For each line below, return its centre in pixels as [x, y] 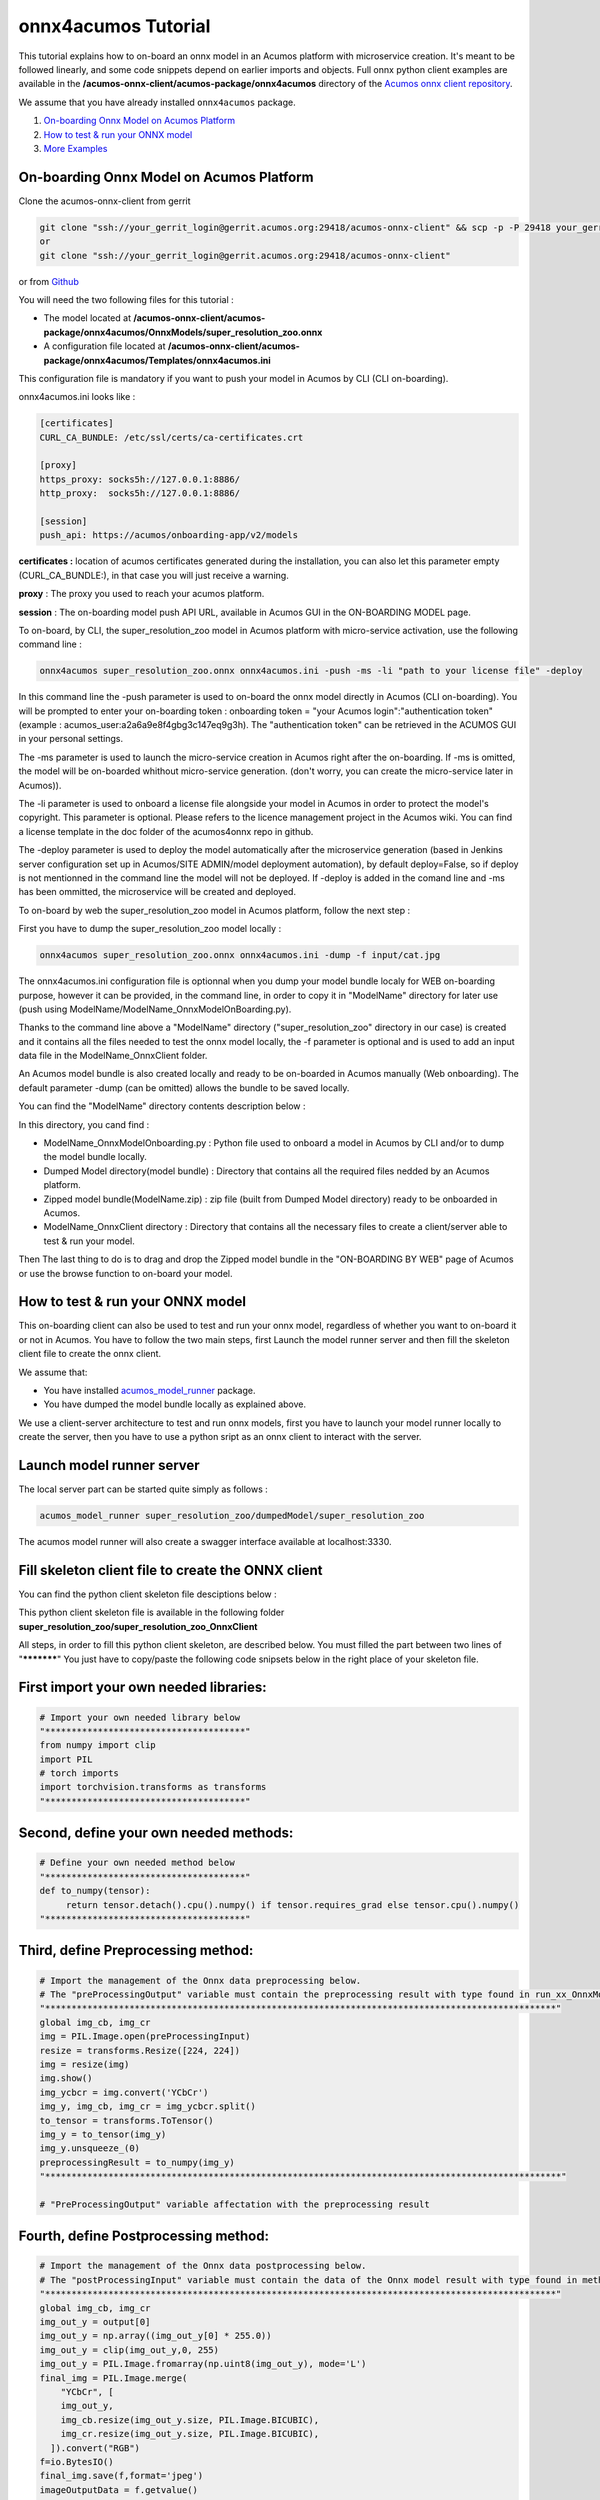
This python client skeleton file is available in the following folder [151, 1612]
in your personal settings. [71, 739]
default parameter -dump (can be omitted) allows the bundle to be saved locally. [184, 1087]
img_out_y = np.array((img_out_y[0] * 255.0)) [155, 2336]
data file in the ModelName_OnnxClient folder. [113, 1056]
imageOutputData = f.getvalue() [119, 2489]
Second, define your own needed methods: [156, 1833]
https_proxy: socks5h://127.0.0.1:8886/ [139, 479]
